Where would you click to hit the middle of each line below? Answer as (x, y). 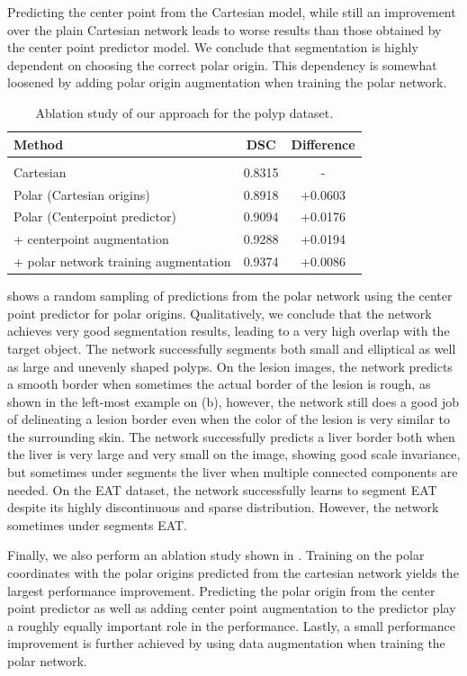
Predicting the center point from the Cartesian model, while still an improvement (232, 12)
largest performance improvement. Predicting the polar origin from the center (221, 590)
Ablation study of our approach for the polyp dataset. (184, 112)
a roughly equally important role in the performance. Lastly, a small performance (232, 625)
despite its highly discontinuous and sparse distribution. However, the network (223, 507)
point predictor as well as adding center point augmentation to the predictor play (232, 608)
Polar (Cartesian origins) (82, 194)
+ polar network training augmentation (122, 261)
